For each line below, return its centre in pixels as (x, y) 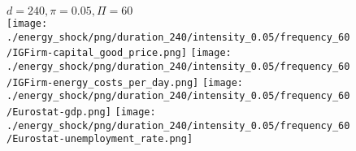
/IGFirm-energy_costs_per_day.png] (103, 82)
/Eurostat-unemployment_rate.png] (100, 139)
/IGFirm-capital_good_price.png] (97, 53)
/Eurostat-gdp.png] (59, 112)
